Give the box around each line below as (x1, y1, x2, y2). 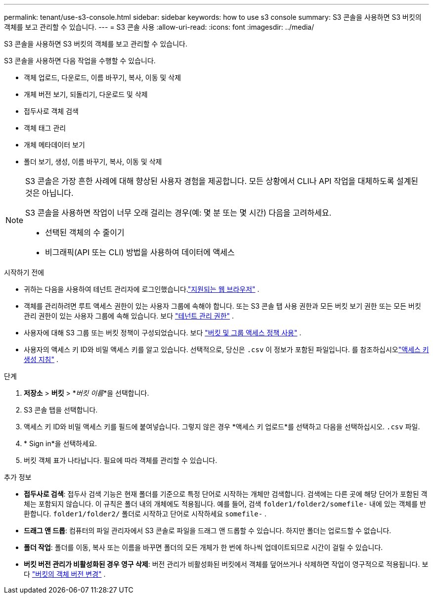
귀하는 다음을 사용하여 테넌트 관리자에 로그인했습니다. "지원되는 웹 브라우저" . (24, 285, 260, 293)
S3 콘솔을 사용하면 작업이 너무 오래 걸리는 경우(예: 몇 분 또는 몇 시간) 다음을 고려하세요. (25, 208, 332, 218)
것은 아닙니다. (25, 188, 74, 198)
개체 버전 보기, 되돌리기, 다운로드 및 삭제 (24, 90, 148, 98)
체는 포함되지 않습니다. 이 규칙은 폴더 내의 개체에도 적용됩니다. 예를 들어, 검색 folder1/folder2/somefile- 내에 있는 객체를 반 (24, 500, 426, 508)
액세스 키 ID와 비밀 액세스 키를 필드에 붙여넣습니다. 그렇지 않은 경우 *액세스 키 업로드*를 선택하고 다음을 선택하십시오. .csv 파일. (24, 422, 420, 431)
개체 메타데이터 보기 (24, 140, 85, 149)
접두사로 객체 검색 (24, 107, 79, 115)
